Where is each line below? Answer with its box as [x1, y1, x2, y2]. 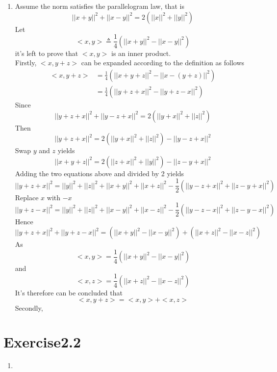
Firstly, [15, 57, 37, 68]
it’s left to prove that [15, 48, 78, 58]
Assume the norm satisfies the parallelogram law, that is [15, 1, 184, 11]
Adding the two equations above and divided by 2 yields [15, 168, 184, 178]
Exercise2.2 [3, 331, 81, 351]
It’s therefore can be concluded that [15, 287, 123, 297]
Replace [15, 192, 39, 202]
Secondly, [15, 303, 43, 313]
